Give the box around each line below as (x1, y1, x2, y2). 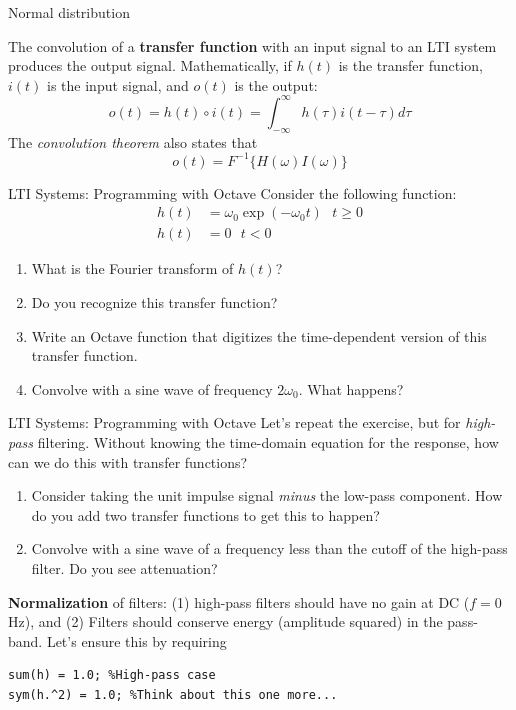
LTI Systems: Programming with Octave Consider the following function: (8, 182, 457, 203)
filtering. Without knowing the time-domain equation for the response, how (37, 431, 499, 452)
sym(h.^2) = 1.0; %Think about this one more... (8, 687, 338, 702)
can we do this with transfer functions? (8, 451, 248, 472)
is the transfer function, (338, 55, 483, 76)
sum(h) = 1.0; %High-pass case (8, 668, 216, 683)
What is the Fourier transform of (31, 258, 234, 279)
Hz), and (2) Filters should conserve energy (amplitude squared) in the (8, 611, 443, 632)
